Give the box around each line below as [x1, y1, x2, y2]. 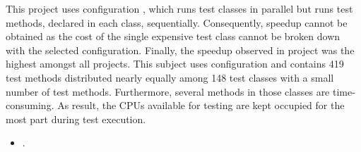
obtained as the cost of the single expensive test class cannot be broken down [6, 29, 341, 44]
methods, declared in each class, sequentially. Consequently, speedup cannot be [6, 15, 348, 30]
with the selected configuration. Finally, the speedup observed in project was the [6, 42, 355, 57]
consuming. [6, 98, 54, 113]
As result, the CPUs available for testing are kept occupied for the [57, 98, 345, 113]
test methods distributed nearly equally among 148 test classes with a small [6, 70, 334, 84]
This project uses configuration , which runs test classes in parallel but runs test [6, 1, 353, 15]
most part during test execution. [6, 111, 146, 126]
